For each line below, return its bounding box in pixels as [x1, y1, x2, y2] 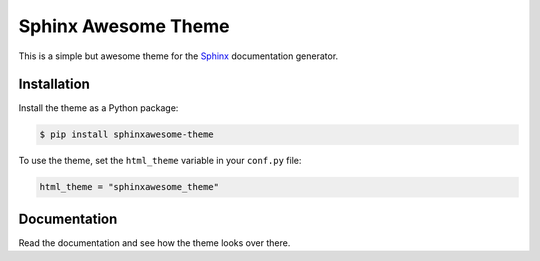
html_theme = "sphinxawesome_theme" [39, 181, 220, 193]
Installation [18, 76, 90, 93]
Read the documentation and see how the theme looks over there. [18, 236, 291, 249]
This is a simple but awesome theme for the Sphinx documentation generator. [18, 50, 339, 62]
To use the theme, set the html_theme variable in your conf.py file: [18, 155, 302, 167]
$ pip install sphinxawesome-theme [39, 129, 214, 140]
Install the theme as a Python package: [18, 102, 179, 114]
